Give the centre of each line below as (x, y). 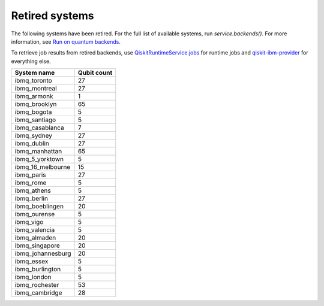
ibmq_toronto (33, 81)
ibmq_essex (31, 262)
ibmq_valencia (35, 230)
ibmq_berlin (31, 199)
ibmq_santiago (35, 120)
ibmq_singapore (37, 246)
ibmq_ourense (35, 214)
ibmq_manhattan (38, 152)
